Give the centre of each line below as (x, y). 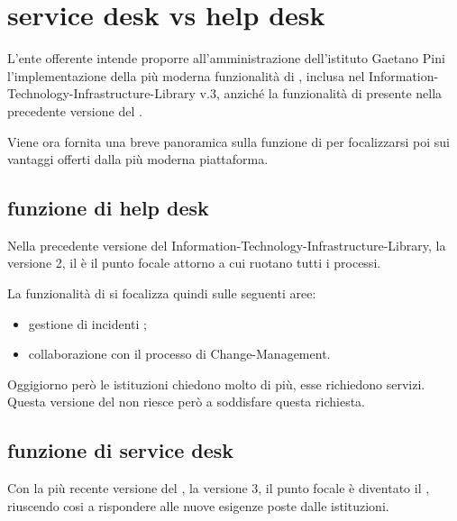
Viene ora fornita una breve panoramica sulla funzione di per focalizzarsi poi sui (228, 141)
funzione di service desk (121, 450)
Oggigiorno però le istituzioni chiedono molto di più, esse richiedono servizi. (216, 384)
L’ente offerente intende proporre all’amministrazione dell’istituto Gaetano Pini (226, 58)
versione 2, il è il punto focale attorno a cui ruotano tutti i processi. (194, 263)
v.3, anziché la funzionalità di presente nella (321, 93)
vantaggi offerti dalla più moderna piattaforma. (138, 159)
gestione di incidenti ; (87, 323)
